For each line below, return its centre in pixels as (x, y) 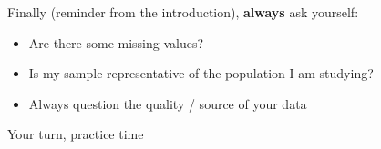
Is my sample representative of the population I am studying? (201, 73)
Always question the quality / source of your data (168, 103)
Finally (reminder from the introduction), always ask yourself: (183, 12)
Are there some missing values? (116, 42)
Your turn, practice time (76, 134)
